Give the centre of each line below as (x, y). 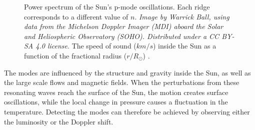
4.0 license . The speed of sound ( (86, 46)
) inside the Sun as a (184, 46)
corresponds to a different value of (76, 16)
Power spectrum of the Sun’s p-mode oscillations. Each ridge (117, 6)
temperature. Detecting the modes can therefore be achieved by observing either (127, 111)
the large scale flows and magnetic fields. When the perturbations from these (122, 82)
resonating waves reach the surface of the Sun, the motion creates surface (116, 92)
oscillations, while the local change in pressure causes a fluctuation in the (116, 102)
